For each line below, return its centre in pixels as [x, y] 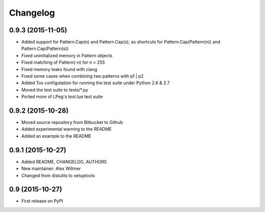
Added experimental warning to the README [67, 129]
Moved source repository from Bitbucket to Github [72, 122]
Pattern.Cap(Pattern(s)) [45, 48]
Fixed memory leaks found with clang [59, 69]
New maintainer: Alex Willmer [51, 168]
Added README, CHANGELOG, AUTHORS [64, 162]
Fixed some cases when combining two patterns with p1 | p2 [83, 76]
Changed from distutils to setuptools [58, 175]
